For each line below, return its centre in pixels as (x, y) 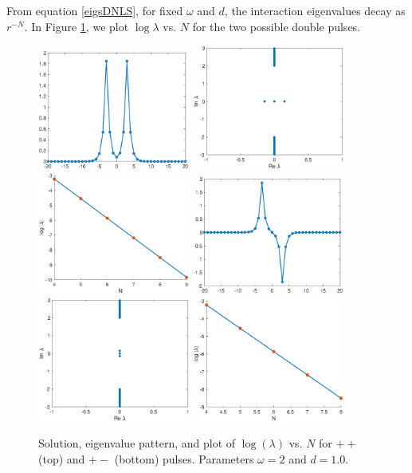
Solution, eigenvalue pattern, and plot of (137, 443)
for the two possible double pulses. (277, 26)
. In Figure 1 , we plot (77, 26)
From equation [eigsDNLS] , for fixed (95, 10)
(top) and (62, 459)
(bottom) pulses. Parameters (184, 459)
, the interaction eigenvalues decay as (315, 10)
